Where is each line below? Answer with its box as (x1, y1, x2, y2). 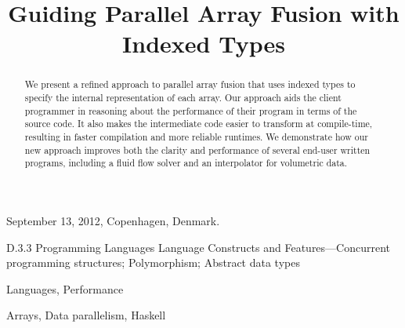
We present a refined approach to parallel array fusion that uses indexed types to (24, 78, 356, 91)
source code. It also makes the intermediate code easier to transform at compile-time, (24, 117, 373, 130)
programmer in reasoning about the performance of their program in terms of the (24, 104, 357, 117)
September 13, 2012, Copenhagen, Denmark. (6, 212, 220, 228)
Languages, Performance (6, 280, 124, 297)
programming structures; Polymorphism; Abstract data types (6, 254, 300, 271)
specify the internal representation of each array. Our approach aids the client (24, 91, 342, 104)
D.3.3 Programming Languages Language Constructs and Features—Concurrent (6, 239, 391, 255)
